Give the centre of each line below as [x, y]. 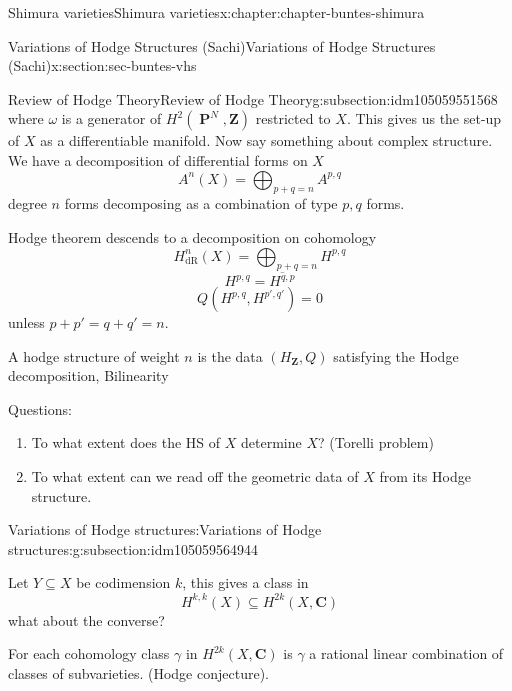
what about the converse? [86, 619]
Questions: [40, 408]
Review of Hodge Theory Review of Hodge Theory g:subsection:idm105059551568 [253, 98]
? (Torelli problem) [375, 442]
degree [27, 203]
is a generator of [111, 118]
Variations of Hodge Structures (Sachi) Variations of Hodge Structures [222, 45]
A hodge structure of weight [94, 355]
